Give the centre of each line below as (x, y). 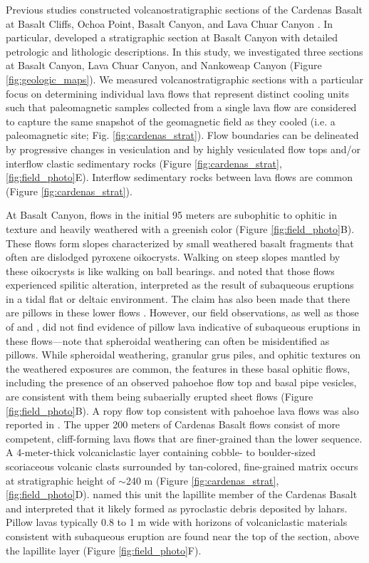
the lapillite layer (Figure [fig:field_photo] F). (104, 550)
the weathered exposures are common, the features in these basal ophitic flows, (178, 368)
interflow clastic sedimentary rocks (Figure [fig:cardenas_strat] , (144, 163)
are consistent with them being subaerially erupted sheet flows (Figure (160, 397)
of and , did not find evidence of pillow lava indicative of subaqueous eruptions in (183, 327)
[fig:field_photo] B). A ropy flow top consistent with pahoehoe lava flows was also (182, 410)
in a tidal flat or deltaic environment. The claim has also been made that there (178, 298)
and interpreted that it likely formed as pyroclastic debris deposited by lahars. (177, 508)
